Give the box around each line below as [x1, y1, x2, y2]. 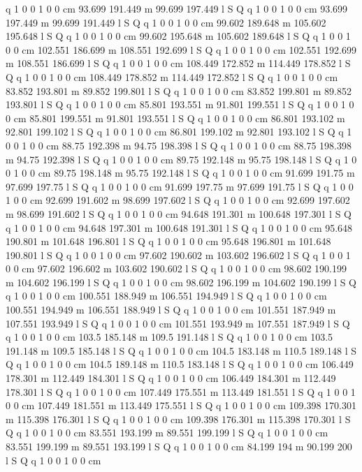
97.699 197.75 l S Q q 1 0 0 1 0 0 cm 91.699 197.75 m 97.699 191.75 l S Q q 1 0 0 [6, 179, 354, 193]
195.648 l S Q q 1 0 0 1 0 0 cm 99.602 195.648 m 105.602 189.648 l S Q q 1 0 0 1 [6, 29, 351, 43]
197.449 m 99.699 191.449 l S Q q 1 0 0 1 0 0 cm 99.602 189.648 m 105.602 [6, 15, 326, 29]
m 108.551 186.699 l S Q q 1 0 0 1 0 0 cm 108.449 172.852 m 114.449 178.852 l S [6, 56, 351, 71]
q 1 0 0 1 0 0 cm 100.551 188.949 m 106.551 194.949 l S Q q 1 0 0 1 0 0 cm [6, 288, 327, 303]
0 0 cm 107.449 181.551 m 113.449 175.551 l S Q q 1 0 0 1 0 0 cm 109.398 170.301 [6, 398, 356, 413]
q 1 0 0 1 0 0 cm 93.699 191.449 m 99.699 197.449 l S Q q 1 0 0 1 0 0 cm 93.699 [6, 1, 348, 15]
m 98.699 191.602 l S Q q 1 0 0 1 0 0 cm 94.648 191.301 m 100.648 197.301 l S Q [6, 206, 352, 221]
